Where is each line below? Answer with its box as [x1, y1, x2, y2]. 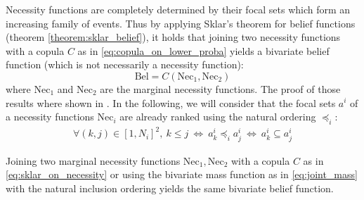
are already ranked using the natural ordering [119, 109, 316, 124]
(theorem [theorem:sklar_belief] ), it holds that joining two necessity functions [6, 30, 341, 44]
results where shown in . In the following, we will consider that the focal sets [6, 95, 336, 110]
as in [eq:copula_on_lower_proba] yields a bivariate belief [77, 43, 330, 58]
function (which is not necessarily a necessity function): [6, 57, 244, 72]
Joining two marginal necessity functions [6, 153, 181, 168]
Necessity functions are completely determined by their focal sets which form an [6, 2, 351, 16]
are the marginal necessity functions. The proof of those [100, 81, 341, 96]
